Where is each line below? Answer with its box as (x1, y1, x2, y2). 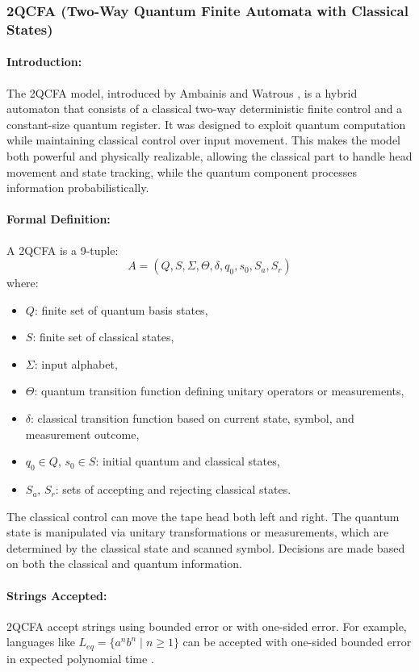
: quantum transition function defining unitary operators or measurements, (34, 382, 404, 399)
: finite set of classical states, (32, 328, 174, 345)
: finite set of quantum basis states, (34, 301, 208, 318)
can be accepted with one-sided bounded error (182, 633, 412, 650)
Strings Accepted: (6, 586, 107, 603)
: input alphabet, (34, 355, 118, 372)
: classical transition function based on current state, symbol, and (31, 410, 354, 427)
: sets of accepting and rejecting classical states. (55, 481, 291, 498)
